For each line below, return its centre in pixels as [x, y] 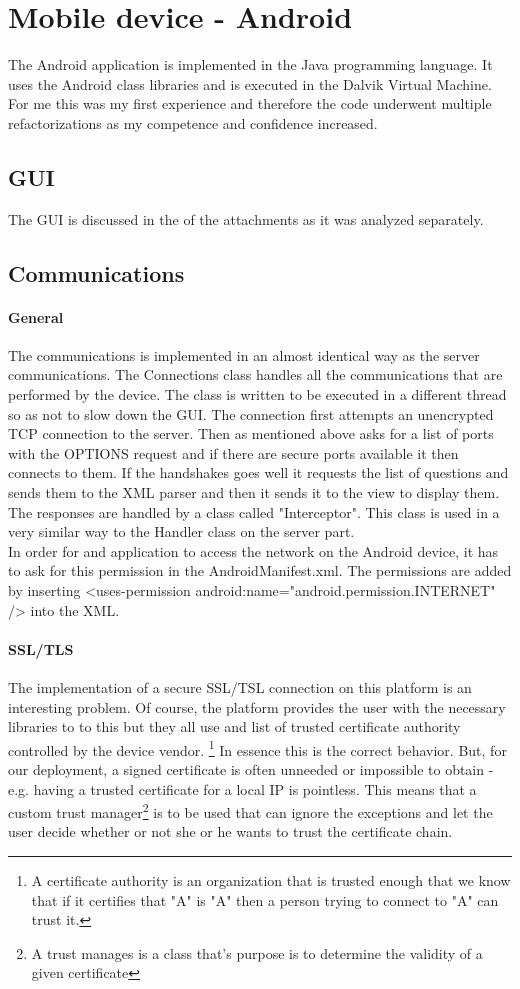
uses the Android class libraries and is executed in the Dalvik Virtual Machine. [250, 83]
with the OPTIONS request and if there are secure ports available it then [233, 452]
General [36, 316]
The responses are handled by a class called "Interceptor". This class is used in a [254, 511]
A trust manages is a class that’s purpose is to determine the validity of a [257, 952]
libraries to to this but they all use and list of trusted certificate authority [234, 726]
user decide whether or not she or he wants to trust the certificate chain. [230, 831]
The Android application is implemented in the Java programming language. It [250, 64]
